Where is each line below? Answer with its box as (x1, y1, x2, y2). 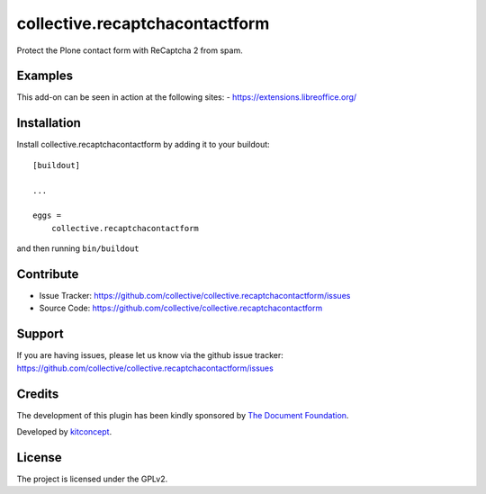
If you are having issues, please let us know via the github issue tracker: (16, 350, 283, 361)
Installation (16, 115, 81, 130)
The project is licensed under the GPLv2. (16, 473, 168, 484)
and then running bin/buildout (16, 243, 139, 254)
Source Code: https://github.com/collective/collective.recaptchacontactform (39, 302, 323, 314)
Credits (16, 386, 59, 401)
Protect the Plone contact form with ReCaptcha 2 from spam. (16, 45, 243, 56)
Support (16, 327, 64, 342)
